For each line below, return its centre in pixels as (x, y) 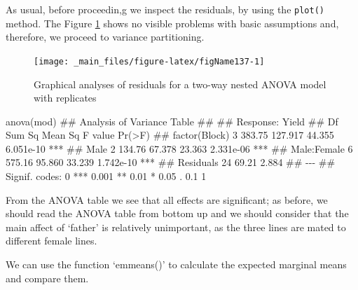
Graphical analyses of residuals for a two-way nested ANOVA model (180, 84)
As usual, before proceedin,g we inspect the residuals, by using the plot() (165, 9)
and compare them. (47, 278)
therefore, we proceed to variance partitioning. (105, 37)
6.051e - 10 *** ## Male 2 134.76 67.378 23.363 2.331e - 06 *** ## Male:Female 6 (179, 148)
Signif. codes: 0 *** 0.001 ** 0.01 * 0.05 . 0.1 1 (106, 176)
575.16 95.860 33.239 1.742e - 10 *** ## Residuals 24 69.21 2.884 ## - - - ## (171, 162)
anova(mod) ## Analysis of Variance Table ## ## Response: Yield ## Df (172, 121)
